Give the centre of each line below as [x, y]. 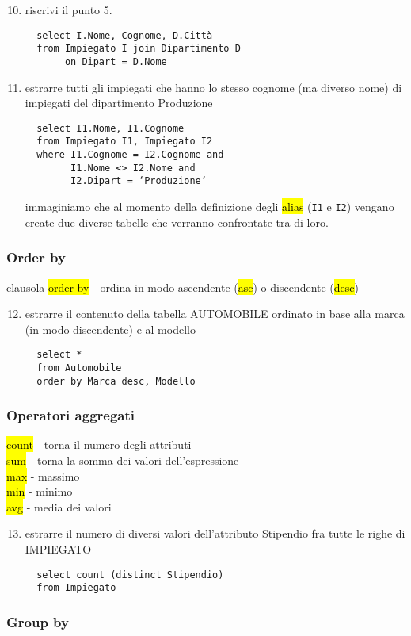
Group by [38, 621]
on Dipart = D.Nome [116, 61]
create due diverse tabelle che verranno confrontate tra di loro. [177, 222]
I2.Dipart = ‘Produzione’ [139, 181]
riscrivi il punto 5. [68, 10]
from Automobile [79, 368]
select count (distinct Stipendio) [130, 575]
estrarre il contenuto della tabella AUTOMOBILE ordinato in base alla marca [215, 314]
